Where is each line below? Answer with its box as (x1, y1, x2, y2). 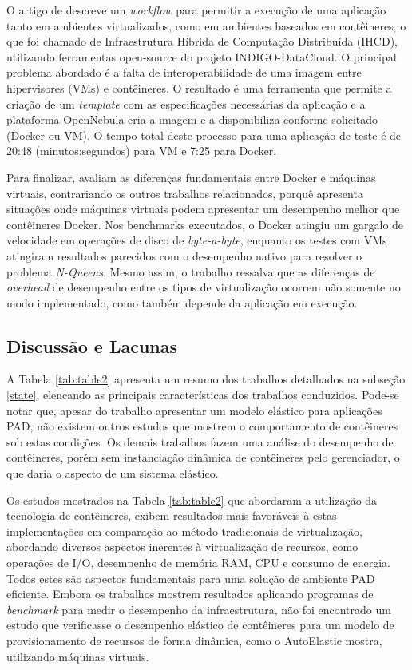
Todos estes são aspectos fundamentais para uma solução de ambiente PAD (6, 569, 375, 586)
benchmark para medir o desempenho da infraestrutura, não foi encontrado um (6, 601, 391, 617)
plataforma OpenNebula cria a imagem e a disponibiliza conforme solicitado (6, 111, 378, 128)
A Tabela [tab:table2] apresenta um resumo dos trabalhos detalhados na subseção (6, 371, 406, 387)
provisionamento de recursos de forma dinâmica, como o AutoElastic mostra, (6, 632, 382, 648)
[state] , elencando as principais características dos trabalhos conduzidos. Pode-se (6, 387, 399, 403)
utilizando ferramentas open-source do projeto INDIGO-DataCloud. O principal (6, 48, 397, 65)
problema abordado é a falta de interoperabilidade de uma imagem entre (6, 64, 362, 81)
